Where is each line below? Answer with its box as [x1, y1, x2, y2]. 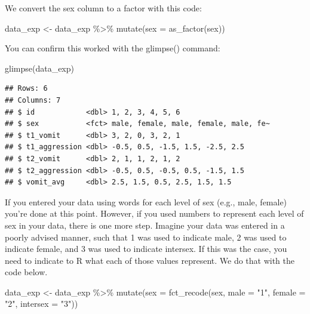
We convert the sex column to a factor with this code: [5, 2, 202, 14]
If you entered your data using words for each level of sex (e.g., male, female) [5, 195, 287, 208]
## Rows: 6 [5, 84, 48, 93]
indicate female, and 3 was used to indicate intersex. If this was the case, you [5, 242, 287, 255]
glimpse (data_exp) [5, 61, 74, 74]
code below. [5, 266, 48, 278]
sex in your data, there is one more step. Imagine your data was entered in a [5, 218, 285, 231]
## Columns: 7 [5, 96, 61, 104]
